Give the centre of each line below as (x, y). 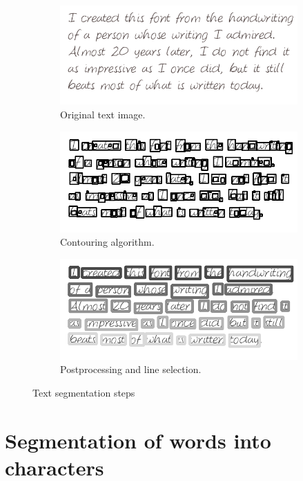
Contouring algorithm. (107, 242)
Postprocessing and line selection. (131, 369)
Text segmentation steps (84, 393)
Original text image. (103, 115)
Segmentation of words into (138, 440)
